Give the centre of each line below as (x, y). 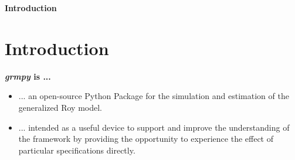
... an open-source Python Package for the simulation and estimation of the (154, 96)
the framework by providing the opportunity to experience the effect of (146, 139)
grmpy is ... (28, 76)
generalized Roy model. (60, 107)
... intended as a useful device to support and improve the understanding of (154, 127)
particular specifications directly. (77, 150)
